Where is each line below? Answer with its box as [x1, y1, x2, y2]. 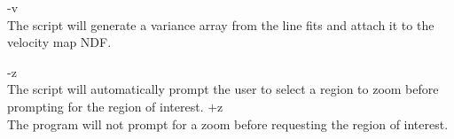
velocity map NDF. [7, 33, 112, 51]
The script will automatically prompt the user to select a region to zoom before [7, 80, 439, 98]
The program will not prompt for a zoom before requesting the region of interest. [7, 114, 449, 133]
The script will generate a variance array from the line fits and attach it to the [7, 15, 434, 34]
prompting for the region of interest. [7, 97, 204, 115]
